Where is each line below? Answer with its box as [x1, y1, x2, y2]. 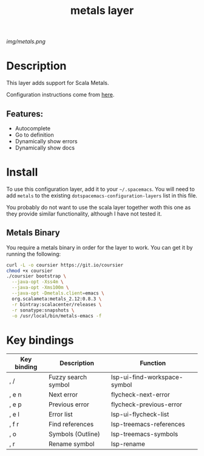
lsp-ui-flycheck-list [111, 410, 169, 419]
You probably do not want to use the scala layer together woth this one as [6, 203, 191, 211]
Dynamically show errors [15, 137, 78, 145]
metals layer [70, 4, 134, 18]
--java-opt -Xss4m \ [12, 279, 64, 285]
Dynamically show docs [15, 144, 75, 151]
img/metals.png [6, 38, 46, 46]
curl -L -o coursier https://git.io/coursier [6, 262, 123, 268]
